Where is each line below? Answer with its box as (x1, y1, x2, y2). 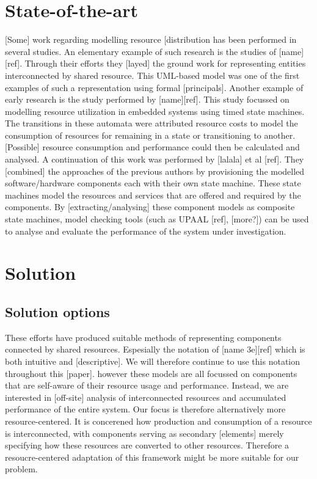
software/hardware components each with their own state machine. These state (5, 177, 301, 189)
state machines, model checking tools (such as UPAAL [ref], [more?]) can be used (5, 213, 309, 225)
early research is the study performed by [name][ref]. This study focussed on (5, 93, 290, 106)
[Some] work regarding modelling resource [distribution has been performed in (5, 33, 297, 46)
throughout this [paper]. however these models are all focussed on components (5, 367, 297, 379)
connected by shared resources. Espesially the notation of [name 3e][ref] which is (5, 343, 305, 356)
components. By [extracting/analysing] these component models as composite (5, 200, 295, 213)
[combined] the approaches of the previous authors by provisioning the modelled (5, 164, 305, 177)
